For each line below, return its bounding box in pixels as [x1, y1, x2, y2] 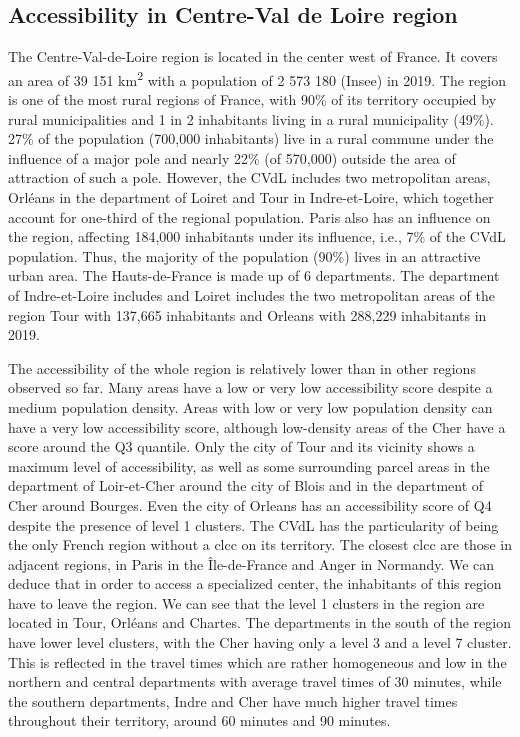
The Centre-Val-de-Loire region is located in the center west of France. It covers [8, 46, 498, 67]
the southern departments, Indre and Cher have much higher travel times [8, 690, 458, 711]
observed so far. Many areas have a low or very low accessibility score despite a [8, 377, 493, 398]
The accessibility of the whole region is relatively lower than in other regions [8, 357, 476, 378]
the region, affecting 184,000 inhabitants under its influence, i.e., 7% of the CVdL [8, 226, 506, 247]
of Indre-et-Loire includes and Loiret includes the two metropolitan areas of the [8, 284, 495, 305]
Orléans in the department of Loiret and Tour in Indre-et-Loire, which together [8, 187, 494, 208]
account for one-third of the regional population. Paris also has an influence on [8, 206, 491, 227]
